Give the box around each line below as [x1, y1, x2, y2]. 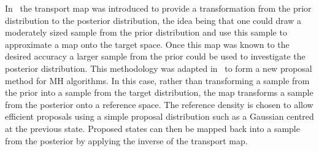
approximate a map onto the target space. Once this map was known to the [5, 37, 290, 50]
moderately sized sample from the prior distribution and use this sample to [5, 26, 287, 39]
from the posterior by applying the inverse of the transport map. [5, 134, 248, 147]
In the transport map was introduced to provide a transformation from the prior [5, 2, 312, 14]
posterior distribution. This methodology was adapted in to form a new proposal [5, 61, 312, 74]
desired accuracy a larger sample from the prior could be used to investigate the [5, 50, 306, 63]
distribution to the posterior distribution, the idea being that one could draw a [5, 14, 302, 26]
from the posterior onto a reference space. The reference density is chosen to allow [5, 98, 313, 110]
